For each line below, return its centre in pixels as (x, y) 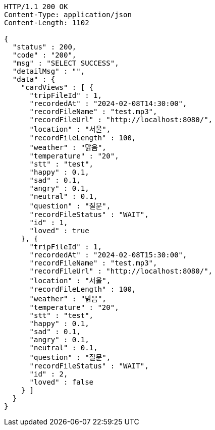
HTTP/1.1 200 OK (36, 7)
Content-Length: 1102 (47, 23)
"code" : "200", (44, 55)
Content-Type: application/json (68, 15)
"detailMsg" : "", (49, 71)
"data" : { (34, 79)
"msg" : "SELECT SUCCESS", (66, 63)
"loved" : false (62, 382)
